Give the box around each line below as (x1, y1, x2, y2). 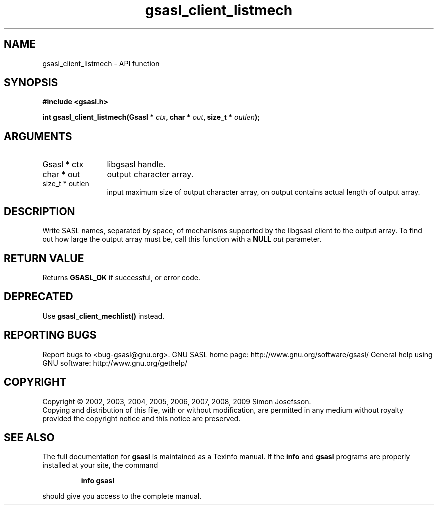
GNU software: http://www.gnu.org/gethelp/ (42, 358, 188, 367)
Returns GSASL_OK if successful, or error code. (42, 273, 201, 282)
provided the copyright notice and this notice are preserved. (42, 414, 241, 423)
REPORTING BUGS (4, 329, 97, 342)
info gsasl (81, 476, 114, 485)
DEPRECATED (4, 290, 73, 303)
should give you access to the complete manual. (42, 492, 202, 501)
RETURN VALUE (4, 252, 84, 265)
